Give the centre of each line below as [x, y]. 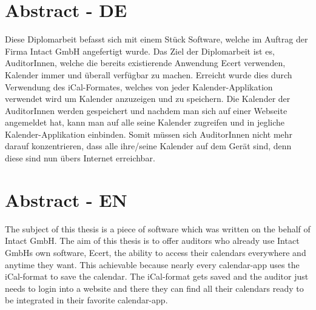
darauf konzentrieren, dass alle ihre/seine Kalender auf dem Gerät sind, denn [148, 146]
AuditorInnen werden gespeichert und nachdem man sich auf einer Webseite [146, 110]
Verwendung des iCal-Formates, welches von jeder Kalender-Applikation [139, 86]
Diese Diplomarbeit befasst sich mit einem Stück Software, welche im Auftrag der [156, 39]
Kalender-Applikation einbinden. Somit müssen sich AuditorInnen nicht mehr [149, 134]
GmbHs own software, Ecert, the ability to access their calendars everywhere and [156, 252]
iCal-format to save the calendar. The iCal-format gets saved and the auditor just [157, 276]
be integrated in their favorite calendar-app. [86, 300]
